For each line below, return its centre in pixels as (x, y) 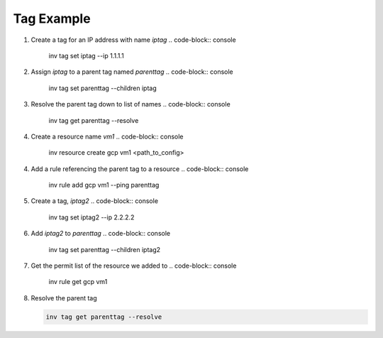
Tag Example (52, 18)
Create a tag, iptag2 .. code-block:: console (95, 201)
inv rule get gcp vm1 (78, 282)
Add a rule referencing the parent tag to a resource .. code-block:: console (140, 169)
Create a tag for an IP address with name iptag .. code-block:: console (134, 40)
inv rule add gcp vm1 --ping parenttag (104, 185)
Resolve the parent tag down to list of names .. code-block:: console (131, 104)
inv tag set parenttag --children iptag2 (105, 249)
